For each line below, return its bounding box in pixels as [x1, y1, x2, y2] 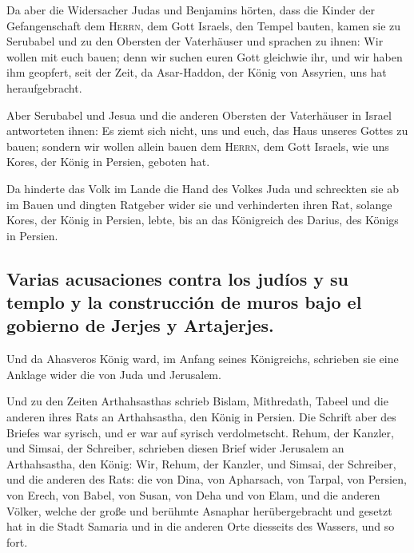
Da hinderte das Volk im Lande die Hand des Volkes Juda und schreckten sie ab [6, 180, 400, 196]
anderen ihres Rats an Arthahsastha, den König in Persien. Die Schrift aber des [6, 409, 396, 425]
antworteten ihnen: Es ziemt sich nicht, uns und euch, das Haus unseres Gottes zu [6, 122, 408, 139]
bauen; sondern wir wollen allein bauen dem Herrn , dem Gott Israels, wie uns [6, 137, 389, 154]
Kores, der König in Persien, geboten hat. [6, 153, 210, 170]
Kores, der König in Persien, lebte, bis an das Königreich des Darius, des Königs [6, 211, 399, 228]
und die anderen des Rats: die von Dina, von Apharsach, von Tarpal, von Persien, [6, 471, 407, 488]
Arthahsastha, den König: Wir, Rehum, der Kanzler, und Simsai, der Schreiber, [6, 455, 396, 472]
